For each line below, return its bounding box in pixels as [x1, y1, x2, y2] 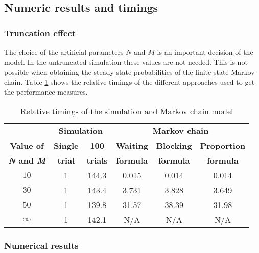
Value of [10, 139, 44, 151]
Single [54, 139, 79, 151]
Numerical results [4, 239, 79, 251]
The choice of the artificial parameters [4, 47, 124, 57]
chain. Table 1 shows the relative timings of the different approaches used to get [4, 76, 255, 87]
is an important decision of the [157, 47, 253, 57]
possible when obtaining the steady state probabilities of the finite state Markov [4, 66, 255, 77]
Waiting [115, 139, 148, 151]
